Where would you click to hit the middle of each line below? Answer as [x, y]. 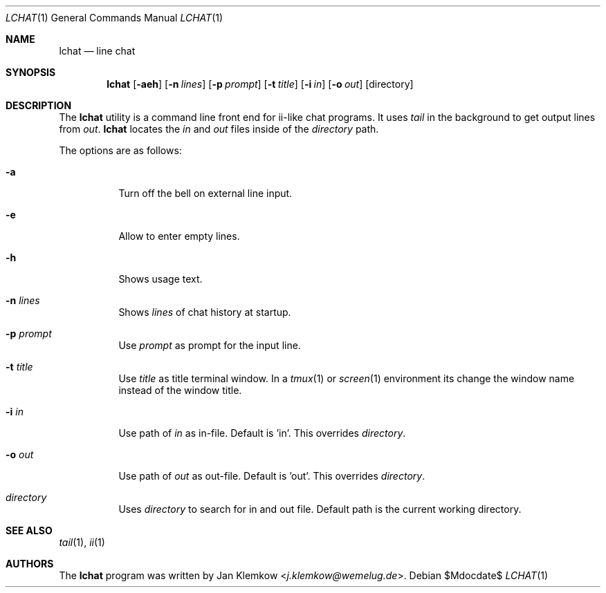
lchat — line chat [97, 51]
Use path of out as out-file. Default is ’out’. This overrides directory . [272, 476]
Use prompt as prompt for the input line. [210, 345]
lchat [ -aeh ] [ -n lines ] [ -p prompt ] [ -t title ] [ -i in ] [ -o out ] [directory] [260, 84]
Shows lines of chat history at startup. [205, 312]
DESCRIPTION [39, 105]
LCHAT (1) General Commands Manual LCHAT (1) [114, 18]
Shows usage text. [160, 279]
